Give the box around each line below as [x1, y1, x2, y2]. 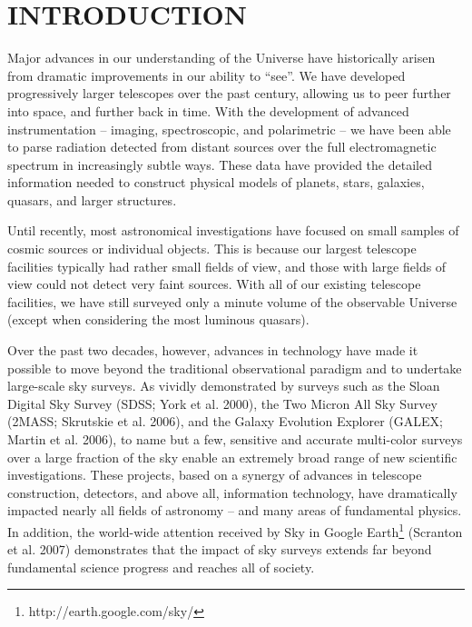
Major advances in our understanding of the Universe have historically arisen [7, 48, 436, 67]
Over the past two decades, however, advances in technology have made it [7, 341, 418, 360]
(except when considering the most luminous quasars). [7, 310, 310, 329]
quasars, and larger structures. [7, 190, 177, 209]
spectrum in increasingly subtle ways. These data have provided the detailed [7, 154, 432, 174]
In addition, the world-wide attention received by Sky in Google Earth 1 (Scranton [7, 519, 463, 541]
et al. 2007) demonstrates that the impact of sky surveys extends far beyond [7, 540, 432, 559]
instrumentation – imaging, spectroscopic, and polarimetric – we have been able [7, 119, 451, 138]
